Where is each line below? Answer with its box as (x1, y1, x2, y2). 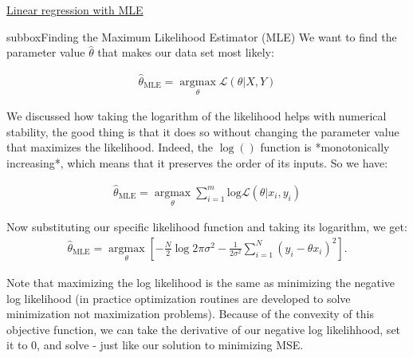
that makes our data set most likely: (97, 44, 274, 61)
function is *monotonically (260, 139, 390, 155)
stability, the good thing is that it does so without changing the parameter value (6, 123, 399, 140)
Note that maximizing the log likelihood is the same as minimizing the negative (6, 273, 395, 290)
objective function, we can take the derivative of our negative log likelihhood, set (6, 321, 401, 337)
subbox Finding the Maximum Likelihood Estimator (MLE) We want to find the (6, 28, 397, 45)
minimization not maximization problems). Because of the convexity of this (6, 305, 374, 322)
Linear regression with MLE (6, 2, 144, 18)
